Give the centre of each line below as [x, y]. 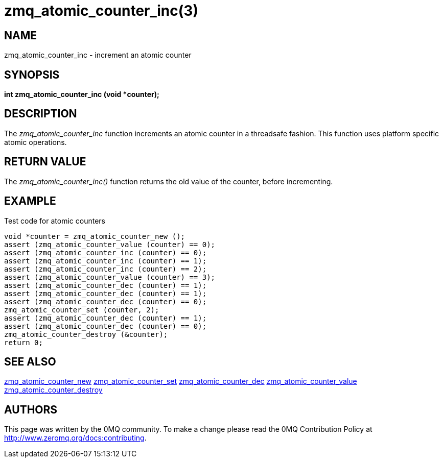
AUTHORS [31, 409]
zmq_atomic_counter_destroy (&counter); [86, 334]
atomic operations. [36, 142]
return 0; [24, 342]
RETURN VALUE [45, 162]
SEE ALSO [30, 361]
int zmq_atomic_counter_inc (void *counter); [82, 94]
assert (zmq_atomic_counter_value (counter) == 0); [110, 244]
